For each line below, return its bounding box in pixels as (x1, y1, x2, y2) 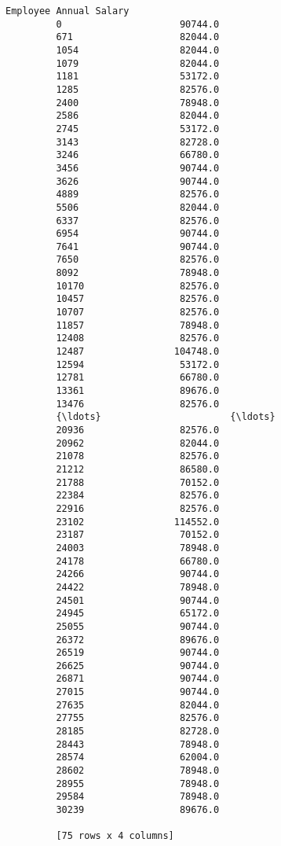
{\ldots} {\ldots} (56, 411, 276, 423)
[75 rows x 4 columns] (56, 830, 174, 842)
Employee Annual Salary (5, 6, 130, 17)
